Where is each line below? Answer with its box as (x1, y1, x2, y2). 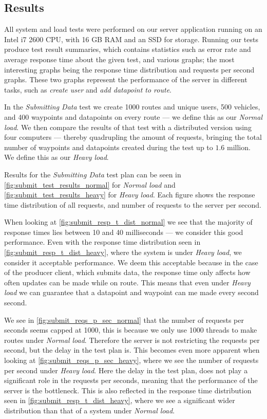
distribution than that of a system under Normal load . (4, 405, 175, 415)
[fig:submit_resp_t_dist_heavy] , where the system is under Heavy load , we (4, 247, 242, 258)
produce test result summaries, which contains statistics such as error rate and (4, 44, 251, 54)
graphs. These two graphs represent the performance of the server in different (4, 74, 247, 85)
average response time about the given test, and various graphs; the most (4, 53, 235, 64)
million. (227, 141, 251, 152)
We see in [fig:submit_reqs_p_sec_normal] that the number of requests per (4, 314, 244, 325)
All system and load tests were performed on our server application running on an (4, 24, 262, 34)
